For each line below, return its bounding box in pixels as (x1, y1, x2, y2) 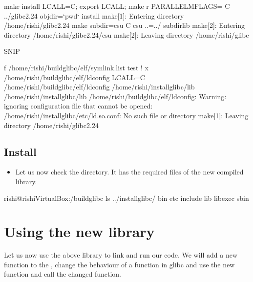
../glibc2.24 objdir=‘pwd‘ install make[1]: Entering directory (4, 10, 184, 21)
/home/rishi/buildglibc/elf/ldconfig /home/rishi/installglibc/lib (4, 82, 195, 92)
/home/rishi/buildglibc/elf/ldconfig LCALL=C (4, 72, 145, 82)
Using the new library (4, 221, 155, 241)
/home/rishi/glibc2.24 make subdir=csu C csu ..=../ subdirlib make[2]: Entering (4, 20, 245, 30)
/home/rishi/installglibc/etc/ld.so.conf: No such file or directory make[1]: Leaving (4, 110, 249, 120)
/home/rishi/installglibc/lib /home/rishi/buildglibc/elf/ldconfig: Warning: (4, 91, 227, 101)
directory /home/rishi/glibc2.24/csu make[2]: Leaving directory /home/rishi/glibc (4, 29, 249, 40)
